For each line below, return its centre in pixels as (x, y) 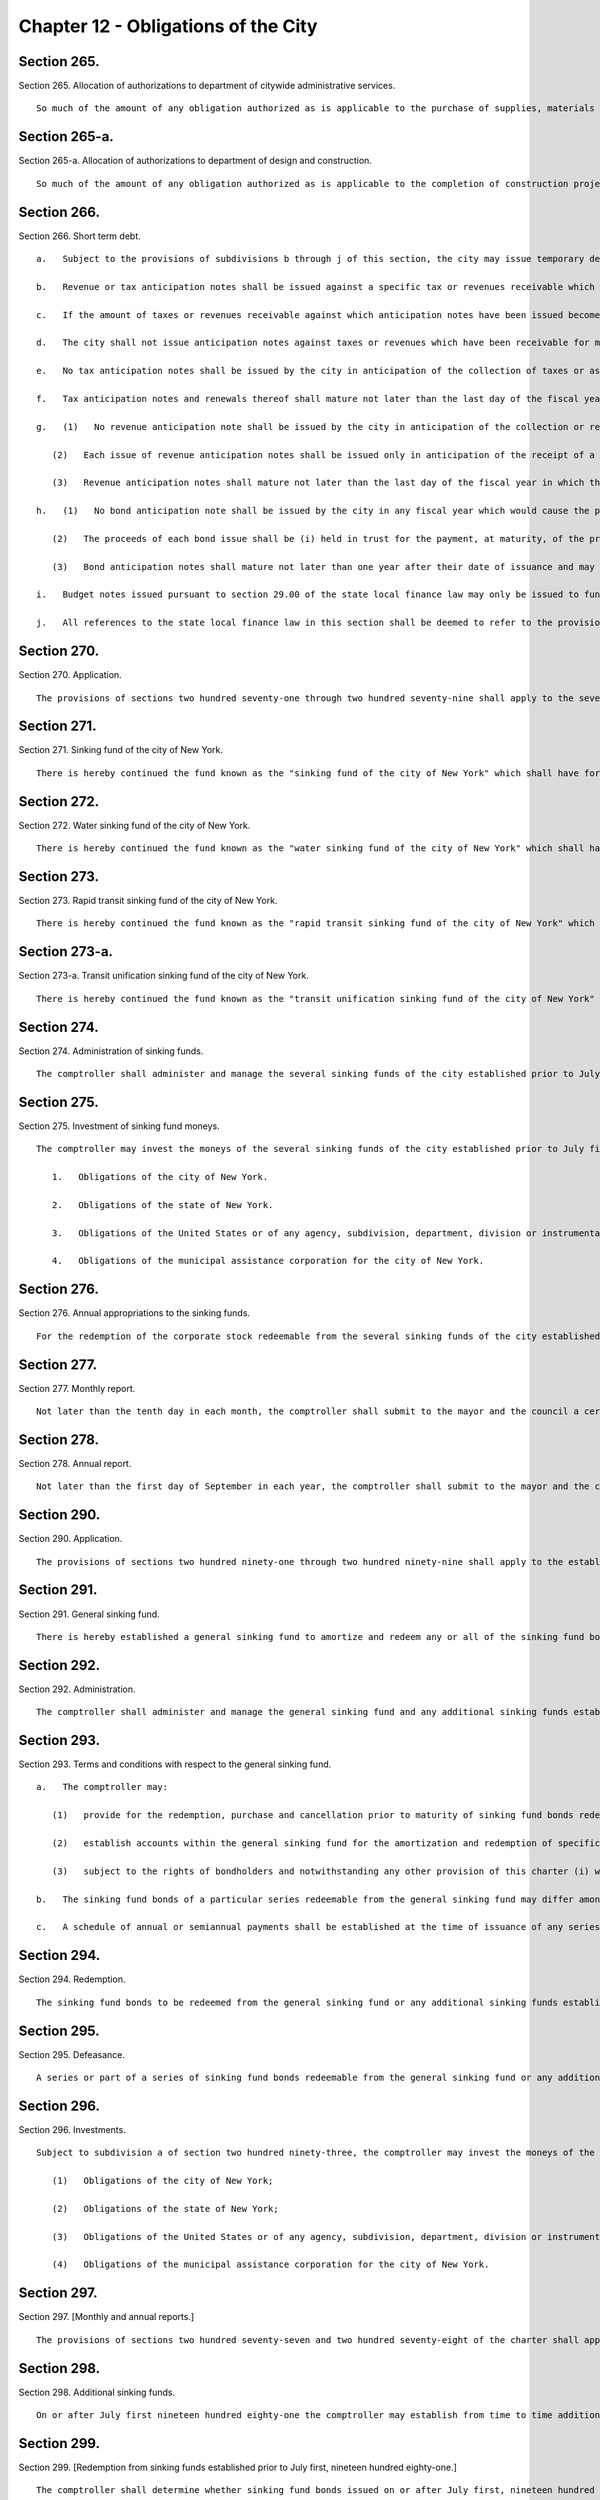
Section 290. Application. (70, 1539)
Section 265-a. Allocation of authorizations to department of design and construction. (195, 161)
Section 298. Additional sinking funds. (96, 2392)
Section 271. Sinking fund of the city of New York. (121, 750)
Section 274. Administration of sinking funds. (111, 1051)
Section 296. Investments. (72, 2129)
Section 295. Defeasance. (71, 2054)
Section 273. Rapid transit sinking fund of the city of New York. (148, 900)
